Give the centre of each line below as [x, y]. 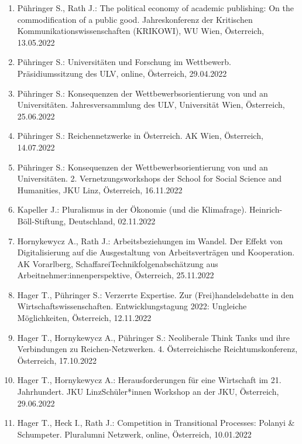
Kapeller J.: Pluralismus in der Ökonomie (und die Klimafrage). [132, 209]
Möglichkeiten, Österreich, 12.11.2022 [84, 318]
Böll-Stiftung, [42, 221]
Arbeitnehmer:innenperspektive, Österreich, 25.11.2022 [116, 275]
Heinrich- [266, 209]
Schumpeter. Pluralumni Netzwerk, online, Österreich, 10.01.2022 [134, 434]
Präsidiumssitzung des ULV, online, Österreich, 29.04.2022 [122, 73]
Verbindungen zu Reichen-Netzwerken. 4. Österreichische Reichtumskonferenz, [157, 349]
